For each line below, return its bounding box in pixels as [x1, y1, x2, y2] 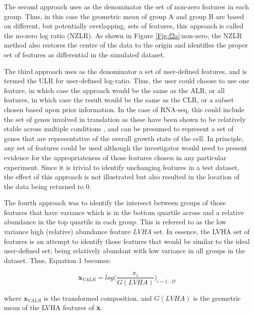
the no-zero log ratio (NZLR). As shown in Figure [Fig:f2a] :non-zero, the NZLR [4, 30, 242, 40]
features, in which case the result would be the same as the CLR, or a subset [4, 95, 234, 105]
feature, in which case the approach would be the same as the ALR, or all [4, 85, 225, 95]
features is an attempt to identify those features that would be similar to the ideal [4, 236, 250, 246]
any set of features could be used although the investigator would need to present [4, 143, 248, 153]
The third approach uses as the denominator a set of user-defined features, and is [4, 66, 247, 76]
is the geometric [193, 292, 241, 303]
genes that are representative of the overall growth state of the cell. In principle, [4, 133, 244, 143]
